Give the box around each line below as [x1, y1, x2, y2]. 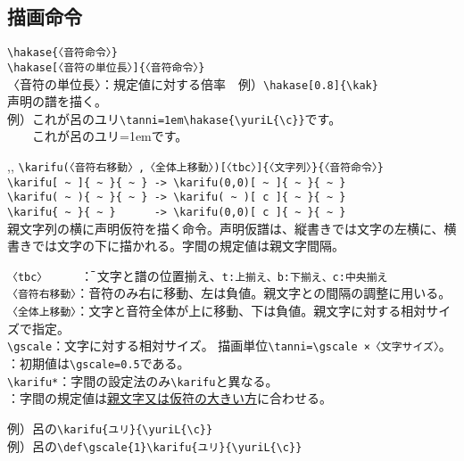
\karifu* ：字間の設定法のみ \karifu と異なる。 [7, 371, 278, 390]
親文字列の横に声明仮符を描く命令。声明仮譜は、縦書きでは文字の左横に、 [7, 218, 444, 237]
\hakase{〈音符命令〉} [7, 46, 118, 60]
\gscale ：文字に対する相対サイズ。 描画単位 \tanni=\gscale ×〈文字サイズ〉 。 [7, 336, 452, 355]
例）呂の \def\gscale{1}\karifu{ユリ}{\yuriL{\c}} [7, 436, 302, 455]
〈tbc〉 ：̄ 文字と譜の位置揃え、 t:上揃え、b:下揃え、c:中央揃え [7, 266, 388, 284]
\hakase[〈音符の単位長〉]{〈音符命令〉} [7, 61, 205, 74]
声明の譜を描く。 [7, 92, 107, 111]
